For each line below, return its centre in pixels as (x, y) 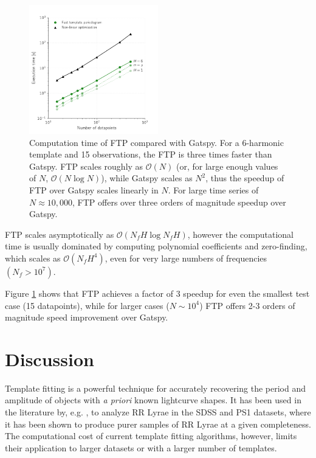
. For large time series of (213, 189)
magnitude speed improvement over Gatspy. (87, 317)
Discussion (50, 359)
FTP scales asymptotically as (60, 234)
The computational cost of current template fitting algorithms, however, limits (151, 436)
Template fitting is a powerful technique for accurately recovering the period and (155, 388)
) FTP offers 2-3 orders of (247, 305)
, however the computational (240, 234)
